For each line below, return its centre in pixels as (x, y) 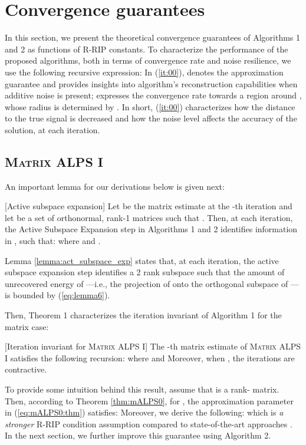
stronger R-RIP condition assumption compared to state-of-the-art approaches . (149, 423)
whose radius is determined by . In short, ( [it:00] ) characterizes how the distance (150, 106)
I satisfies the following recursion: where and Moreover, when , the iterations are (150, 357)
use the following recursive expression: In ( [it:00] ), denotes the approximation (144, 72)
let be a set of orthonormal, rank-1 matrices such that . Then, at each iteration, (149, 217)
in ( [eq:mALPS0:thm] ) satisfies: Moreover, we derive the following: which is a (144, 412)
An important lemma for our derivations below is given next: (115, 186)
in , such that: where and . (53, 241)
